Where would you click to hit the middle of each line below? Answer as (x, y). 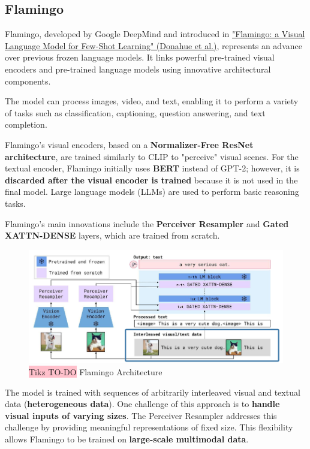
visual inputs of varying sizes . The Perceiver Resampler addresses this (141, 415)
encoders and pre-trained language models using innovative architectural (138, 69)
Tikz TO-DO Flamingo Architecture (96, 372)
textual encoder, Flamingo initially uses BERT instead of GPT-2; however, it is (152, 168)
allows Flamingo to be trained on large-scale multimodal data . (127, 439)
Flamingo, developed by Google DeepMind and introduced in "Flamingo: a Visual (155, 34)
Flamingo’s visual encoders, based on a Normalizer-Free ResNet (129, 144)
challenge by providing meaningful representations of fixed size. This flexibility (149, 427)
